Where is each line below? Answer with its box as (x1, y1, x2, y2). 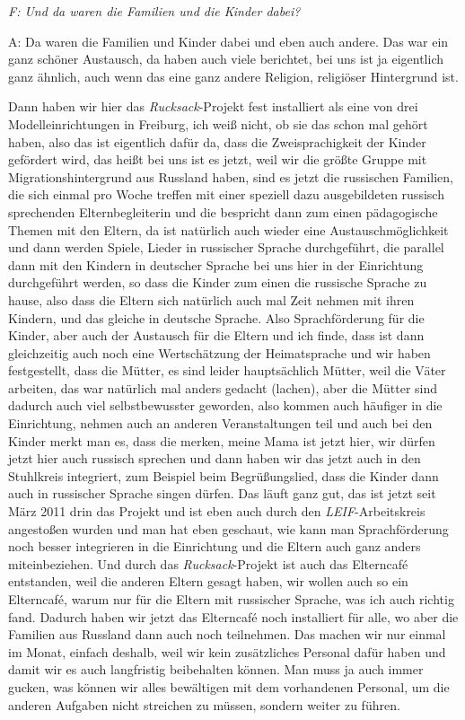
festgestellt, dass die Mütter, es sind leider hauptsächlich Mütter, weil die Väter (8, 361, 446, 380)
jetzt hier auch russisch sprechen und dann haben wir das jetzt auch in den (8, 449, 421, 468)
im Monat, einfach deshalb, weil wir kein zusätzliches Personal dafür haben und (8, 642, 446, 661)
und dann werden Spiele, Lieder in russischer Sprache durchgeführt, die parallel (8, 238, 444, 257)
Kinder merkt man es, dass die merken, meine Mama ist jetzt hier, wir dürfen (8, 431, 435, 450)
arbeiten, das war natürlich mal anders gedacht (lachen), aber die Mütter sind (8, 378, 438, 397)
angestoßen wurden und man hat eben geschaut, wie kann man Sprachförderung (8, 519, 449, 538)
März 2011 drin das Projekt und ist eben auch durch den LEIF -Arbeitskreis (8, 502, 426, 521)
